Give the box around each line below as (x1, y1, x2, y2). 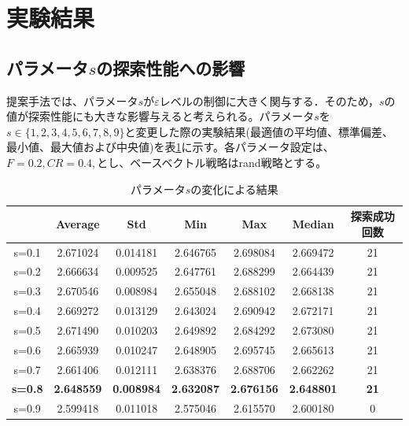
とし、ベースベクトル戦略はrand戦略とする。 (97, 154, 327, 170)
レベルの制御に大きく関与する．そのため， (159, 92, 380, 109)
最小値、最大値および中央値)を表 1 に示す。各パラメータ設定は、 (6, 139, 334, 155)
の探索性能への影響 (96, 55, 245, 80)
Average (56, 215, 100, 232)
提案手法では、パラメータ (6, 92, 138, 109)
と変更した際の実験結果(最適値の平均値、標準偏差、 (124, 123, 393, 139)
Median (292, 215, 334, 232)
